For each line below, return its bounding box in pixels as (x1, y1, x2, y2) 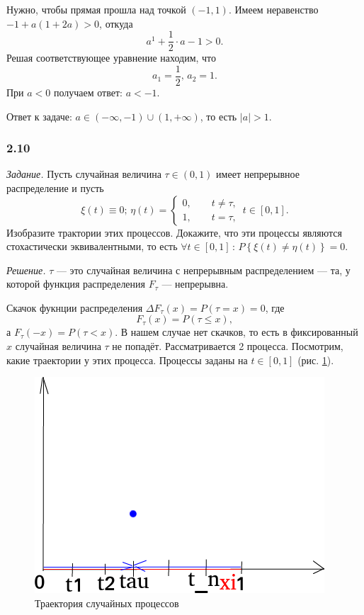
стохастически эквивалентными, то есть (6, 239, 178, 254)
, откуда (99, 16, 133, 30)
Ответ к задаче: (6, 108, 72, 123)
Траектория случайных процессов (35, 595, 179, 610)
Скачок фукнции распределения (6, 300, 143, 315)
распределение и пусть (6, 180, 104, 195)
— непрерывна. (161, 276, 229, 291)
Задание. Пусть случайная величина (6, 167, 161, 181)
